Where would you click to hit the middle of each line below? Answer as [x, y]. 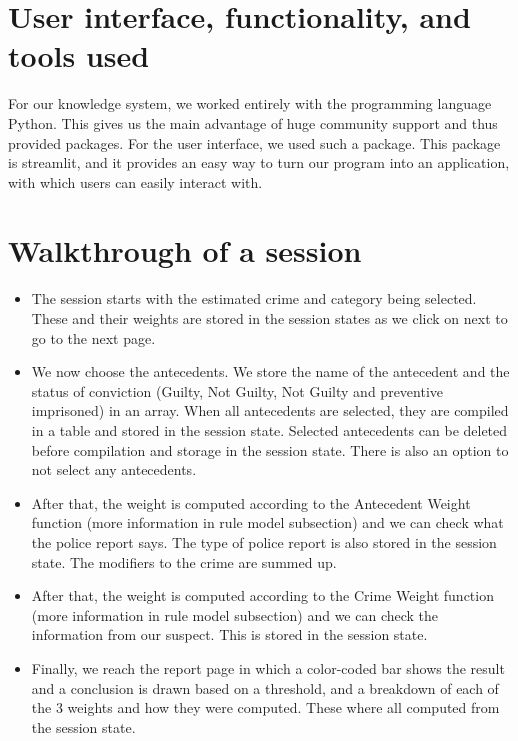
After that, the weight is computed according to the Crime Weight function [262, 595]
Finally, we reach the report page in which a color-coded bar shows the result [268, 667]
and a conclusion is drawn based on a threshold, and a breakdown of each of [265, 687]
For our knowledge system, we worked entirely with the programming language [250, 103]
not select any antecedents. [114, 469]
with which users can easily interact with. [135, 181]
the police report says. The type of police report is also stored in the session [264, 541]
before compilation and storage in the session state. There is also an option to [270, 449]
